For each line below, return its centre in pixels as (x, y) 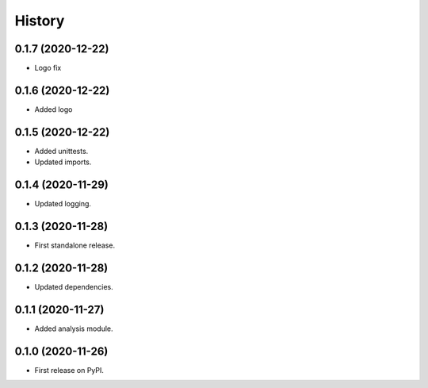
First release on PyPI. (69, 370)
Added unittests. (61, 151)
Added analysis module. (74, 328)
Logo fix (48, 68)
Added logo (53, 109)
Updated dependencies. (74, 286)
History (40, 21)
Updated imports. (63, 162)
